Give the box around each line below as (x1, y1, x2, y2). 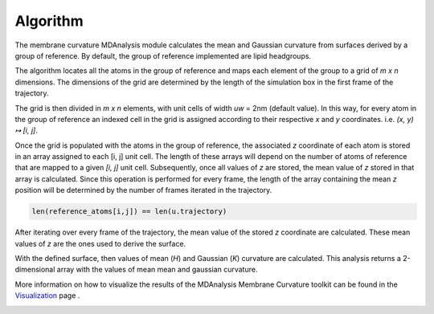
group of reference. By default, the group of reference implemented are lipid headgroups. (14, 51, 312, 60)
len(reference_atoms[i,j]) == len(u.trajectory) (31, 207, 227, 216)
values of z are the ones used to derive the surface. (14, 239, 186, 248)
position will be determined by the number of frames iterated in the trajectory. (14, 186, 272, 195)
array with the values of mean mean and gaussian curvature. (56, 265, 258, 275)
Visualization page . (14, 291, 80, 300)
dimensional (14, 265, 55, 275)
